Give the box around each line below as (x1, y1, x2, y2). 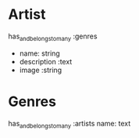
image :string (19, 65, 62, 74)
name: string (19, 49, 60, 58)
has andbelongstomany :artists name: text (8, 118, 131, 130)
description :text (19, 56, 73, 66)
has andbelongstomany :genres (8, 31, 98, 42)
